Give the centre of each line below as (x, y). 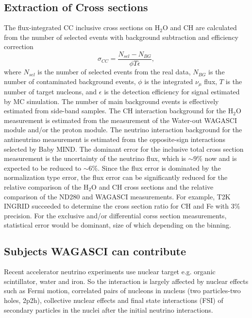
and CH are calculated (203, 27)
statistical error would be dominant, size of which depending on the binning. (118, 225)
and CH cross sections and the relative (156, 187)
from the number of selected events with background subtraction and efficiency (121, 37)
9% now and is (215, 158)
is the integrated (169, 81)
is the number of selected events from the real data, (114, 72)
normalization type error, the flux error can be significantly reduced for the (116, 177)
